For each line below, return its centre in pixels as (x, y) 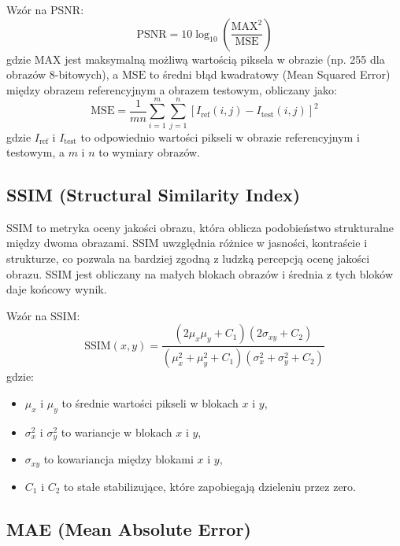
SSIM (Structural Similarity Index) (154, 195)
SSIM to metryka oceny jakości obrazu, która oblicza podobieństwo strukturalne (200, 227)
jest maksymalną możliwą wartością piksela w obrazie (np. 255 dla (225, 59)
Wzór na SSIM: (43, 315)
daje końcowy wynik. (57, 289)
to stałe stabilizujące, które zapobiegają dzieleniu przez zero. (210, 486)
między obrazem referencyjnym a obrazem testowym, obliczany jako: (172, 89)
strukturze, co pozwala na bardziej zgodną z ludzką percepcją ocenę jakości (188, 258)
